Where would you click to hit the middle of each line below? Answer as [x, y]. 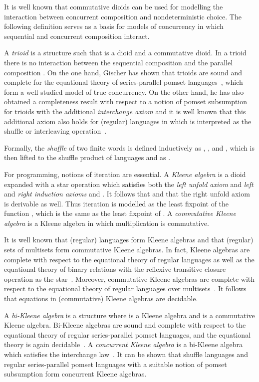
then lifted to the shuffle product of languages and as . [87, 157]
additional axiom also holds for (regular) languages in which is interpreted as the [128, 121]
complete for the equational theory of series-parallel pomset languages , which [124, 82]
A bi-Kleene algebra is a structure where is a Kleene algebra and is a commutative [129, 315]
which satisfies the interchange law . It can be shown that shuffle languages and [126, 354]
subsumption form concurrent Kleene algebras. [75, 374]
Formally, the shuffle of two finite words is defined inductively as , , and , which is [129, 147]
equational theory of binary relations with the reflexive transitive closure [115, 269]
